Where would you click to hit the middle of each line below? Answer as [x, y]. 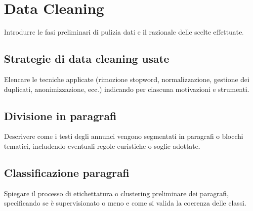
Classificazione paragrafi [67, 172]
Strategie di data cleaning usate [87, 59]
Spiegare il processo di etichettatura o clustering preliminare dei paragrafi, [116, 193]
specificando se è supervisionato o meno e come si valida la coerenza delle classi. [125, 203]
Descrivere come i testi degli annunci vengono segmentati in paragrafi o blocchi [124, 136]
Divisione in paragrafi [60, 115]
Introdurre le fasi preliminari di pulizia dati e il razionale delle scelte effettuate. [124, 32]
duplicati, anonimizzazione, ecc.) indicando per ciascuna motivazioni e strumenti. [127, 89]
